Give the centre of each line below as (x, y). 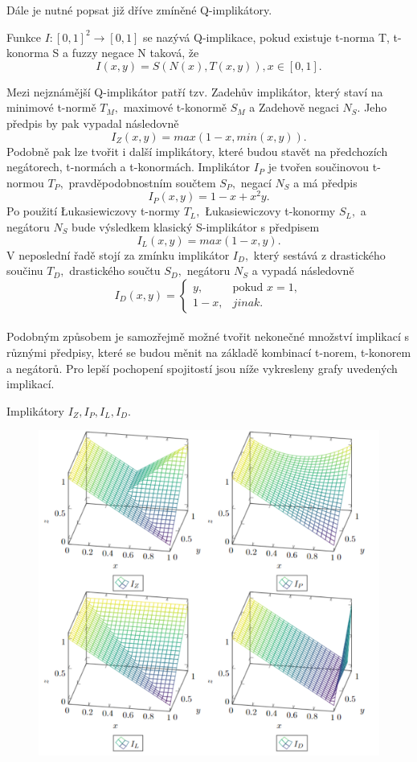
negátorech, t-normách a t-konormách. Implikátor (129, 167)
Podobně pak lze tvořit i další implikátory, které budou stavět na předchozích (197, 151)
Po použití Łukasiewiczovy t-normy (93, 211)
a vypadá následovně (303, 270)
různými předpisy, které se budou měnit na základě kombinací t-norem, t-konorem (209, 352)
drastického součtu (115, 270)
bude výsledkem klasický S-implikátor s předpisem (196, 227)
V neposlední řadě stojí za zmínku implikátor (118, 254)
